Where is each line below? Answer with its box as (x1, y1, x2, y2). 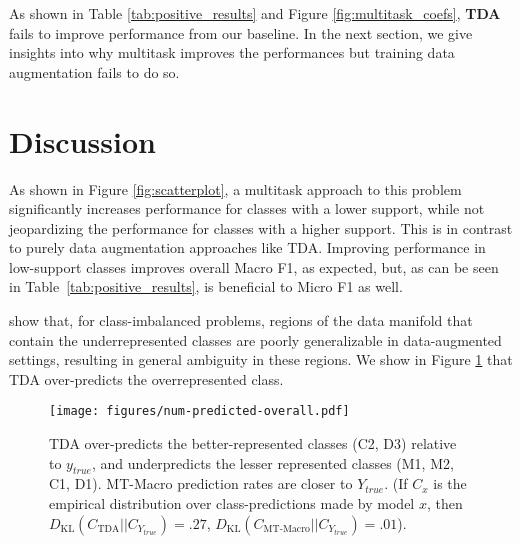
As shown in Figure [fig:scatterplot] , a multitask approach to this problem (9, 178, 462, 199)
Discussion (9, 120, 156, 161)
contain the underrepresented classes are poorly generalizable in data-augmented (9, 329, 502, 350)
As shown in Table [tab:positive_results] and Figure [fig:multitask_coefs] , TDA (9, 3, 501, 23)
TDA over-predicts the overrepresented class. (9, 368, 284, 389)
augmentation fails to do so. (9, 61, 180, 82)
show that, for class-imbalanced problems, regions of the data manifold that (9, 310, 473, 331)
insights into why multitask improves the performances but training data (9, 42, 455, 63)
